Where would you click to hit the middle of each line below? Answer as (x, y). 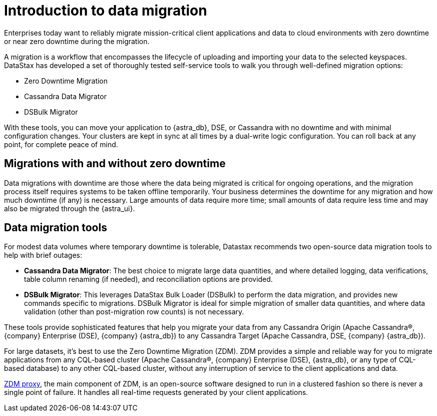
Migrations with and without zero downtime (115, 164)
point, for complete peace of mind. (61, 144)
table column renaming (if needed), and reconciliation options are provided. (148, 279)
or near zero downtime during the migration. (77, 41)
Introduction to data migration (106, 11)
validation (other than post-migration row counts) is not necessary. (134, 312)
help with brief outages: (43, 255)
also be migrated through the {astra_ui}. (70, 208)
